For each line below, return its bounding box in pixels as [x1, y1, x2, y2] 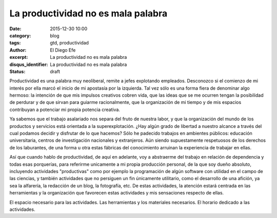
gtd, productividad [50, 40, 89, 46]
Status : [9, 68, 26, 74]
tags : [9, 40, 21, 46]
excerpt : [9, 54, 28, 60]
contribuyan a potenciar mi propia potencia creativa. [9, 106, 121, 113]
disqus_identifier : [9, 61, 48, 68]
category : [9, 32, 31, 38]
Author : [9, 47, 27, 53]
